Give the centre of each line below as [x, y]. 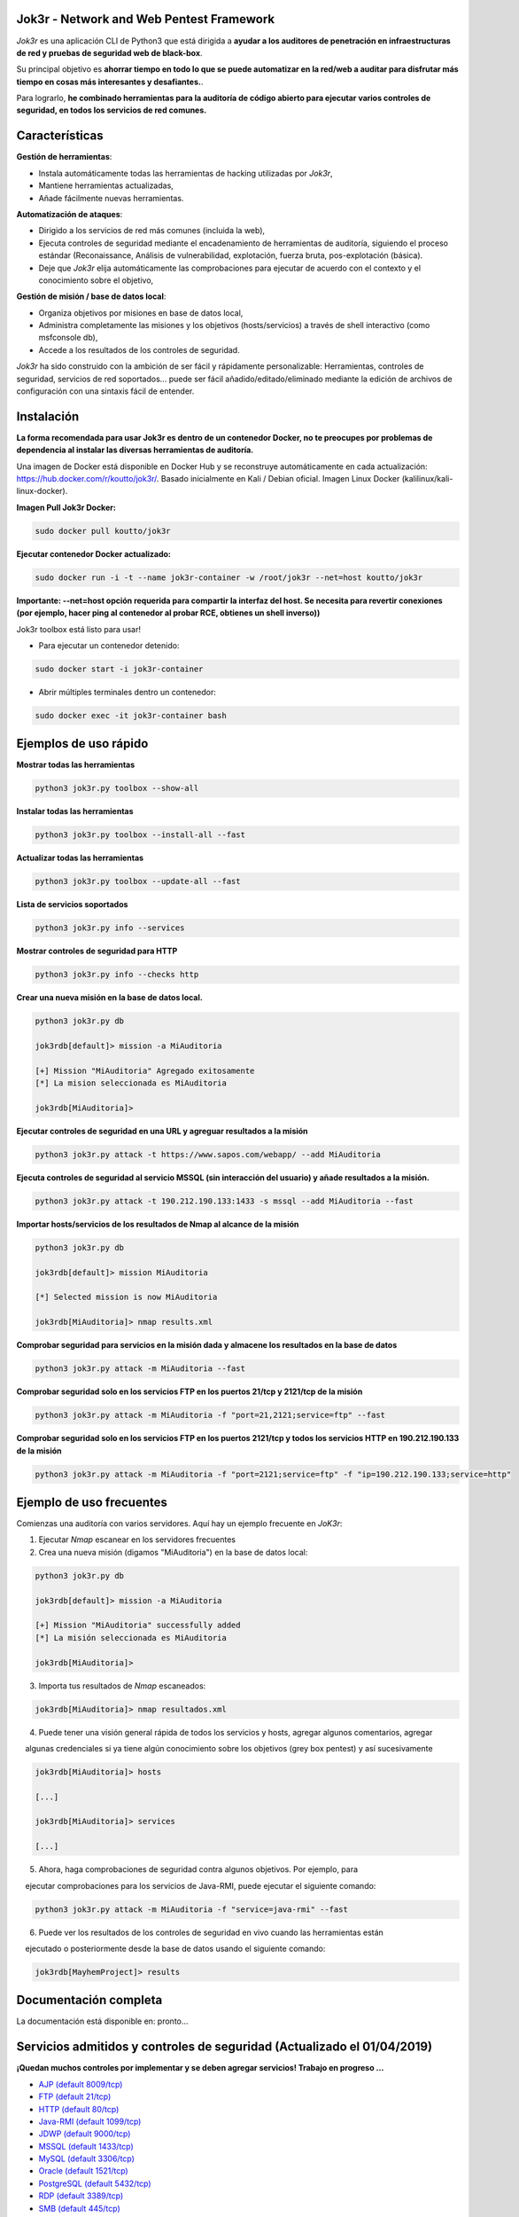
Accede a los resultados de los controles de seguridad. [139, 349]
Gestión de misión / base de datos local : [91, 296]
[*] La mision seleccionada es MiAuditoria [131, 1083]
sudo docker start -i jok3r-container [119, 669]
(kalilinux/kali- [427, 479]
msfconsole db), [68, 338]
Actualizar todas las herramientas [80, 858]
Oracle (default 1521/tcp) [83, 2171]
